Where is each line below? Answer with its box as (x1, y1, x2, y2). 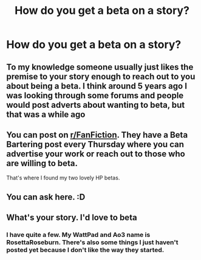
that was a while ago (6, 109, 86, 119)
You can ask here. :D (6, 192, 86, 202)
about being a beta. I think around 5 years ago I (6, 81, 187, 91)
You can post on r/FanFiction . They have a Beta (6, 130, 188, 140)
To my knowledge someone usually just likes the (6, 62, 194, 72)
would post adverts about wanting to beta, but (6, 99, 185, 110)
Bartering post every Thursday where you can (6, 139, 184, 149)
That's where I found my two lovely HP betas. (6, 174, 120, 182)
